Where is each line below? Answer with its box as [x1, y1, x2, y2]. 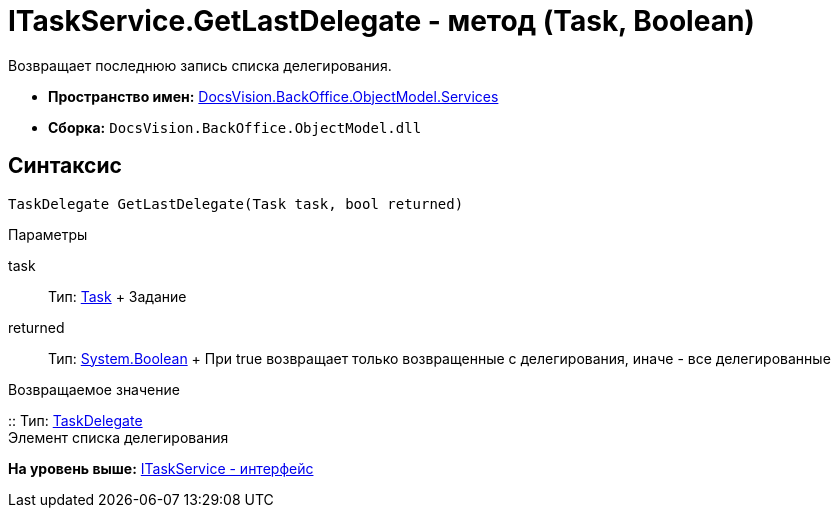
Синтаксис [8, 153, 122, 179]
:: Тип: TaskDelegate [8, 411, 143, 429]
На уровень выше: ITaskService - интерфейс [8, 459, 314, 477]
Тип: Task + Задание [48, 287, 187, 305]
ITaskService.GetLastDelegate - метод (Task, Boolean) [8, 4, 755, 38]
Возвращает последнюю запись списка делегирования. [8, 56, 392, 74]
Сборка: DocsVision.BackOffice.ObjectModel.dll [48, 118, 422, 136]
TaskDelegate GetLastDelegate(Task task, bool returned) [8, 195, 464, 212]
